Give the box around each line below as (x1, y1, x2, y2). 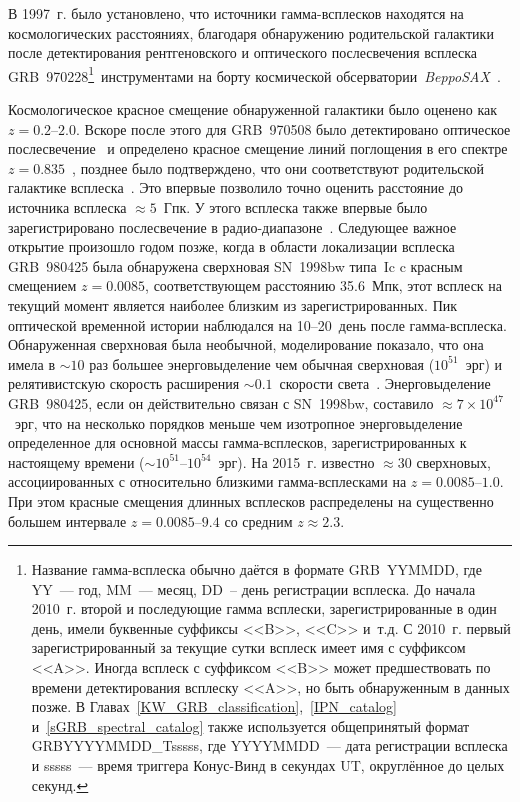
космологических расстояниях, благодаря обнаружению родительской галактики (8, 22, 494, 43)
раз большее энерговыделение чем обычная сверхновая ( (89, 353, 435, 374)
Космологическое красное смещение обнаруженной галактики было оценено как (8, 99, 498, 120)
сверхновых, (416, 451, 491, 472)
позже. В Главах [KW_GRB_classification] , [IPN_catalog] (31, 696, 397, 717)
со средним (224, 510, 293, 531)
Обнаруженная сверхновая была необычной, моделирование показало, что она (8, 334, 484, 355)
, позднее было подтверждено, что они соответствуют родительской (72, 157, 485, 178)
